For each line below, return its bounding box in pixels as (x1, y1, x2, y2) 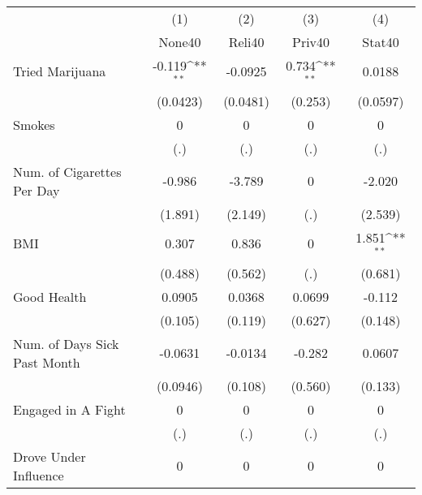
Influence (13, 465, 64, 484)
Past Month (13, 352, 80, 372)
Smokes (13, 114, 55, 134)
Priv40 (291, 32, 330, 51)
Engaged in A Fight (13, 399, 126, 419)
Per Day (13, 180, 60, 200)
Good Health (13, 286, 87, 306)
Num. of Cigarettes (13, 161, 122, 181)
